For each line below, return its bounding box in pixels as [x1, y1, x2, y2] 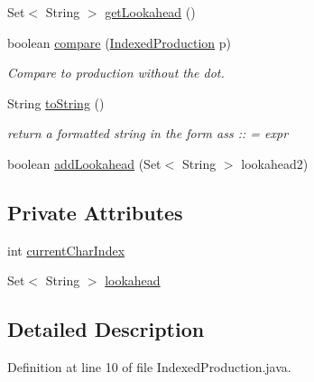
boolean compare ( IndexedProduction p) [7, 33, 232, 51]
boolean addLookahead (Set [7, 154, 162, 172]
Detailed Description [7, 315, 205, 343]
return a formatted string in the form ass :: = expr [7, 124, 289, 143]
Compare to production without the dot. [7, 63, 225, 82]
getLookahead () [105, 3, 196, 21]
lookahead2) [241, 154, 309, 172]
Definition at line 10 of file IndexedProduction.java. [7, 358, 291, 377]
